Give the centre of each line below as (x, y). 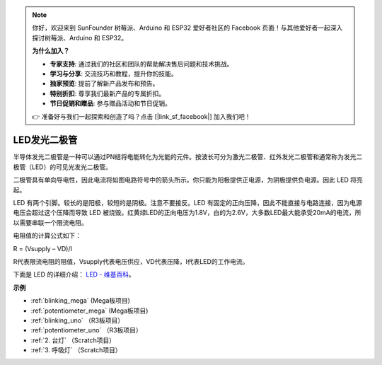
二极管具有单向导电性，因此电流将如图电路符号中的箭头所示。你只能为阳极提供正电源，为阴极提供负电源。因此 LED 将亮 (188, 180)
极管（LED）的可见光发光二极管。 (63, 167)
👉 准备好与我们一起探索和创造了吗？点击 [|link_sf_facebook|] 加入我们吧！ (141, 116)
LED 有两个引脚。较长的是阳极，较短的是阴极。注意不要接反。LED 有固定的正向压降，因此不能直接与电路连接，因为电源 (187, 202)
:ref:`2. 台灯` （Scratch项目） (73, 340)
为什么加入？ (51, 51)
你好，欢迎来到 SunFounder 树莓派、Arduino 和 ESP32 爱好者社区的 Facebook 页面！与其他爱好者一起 (181, 28)
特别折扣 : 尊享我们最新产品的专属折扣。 (108, 93)
